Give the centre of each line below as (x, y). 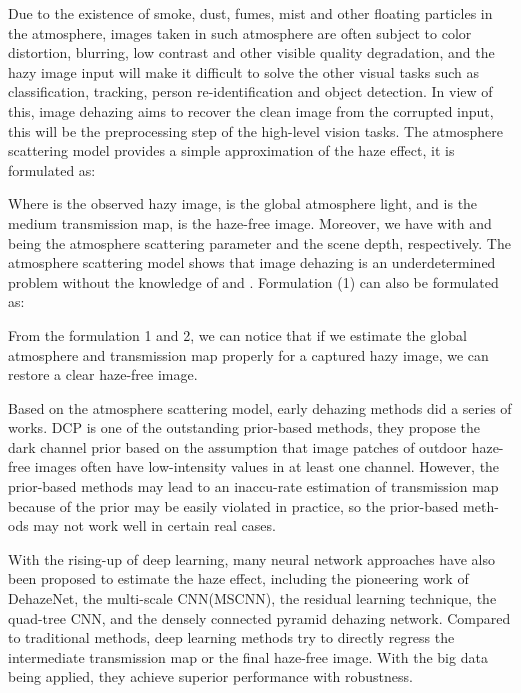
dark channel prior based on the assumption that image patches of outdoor (237, 446)
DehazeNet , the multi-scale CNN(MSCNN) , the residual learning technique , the (252, 598)
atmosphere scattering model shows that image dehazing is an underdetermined (252, 262)
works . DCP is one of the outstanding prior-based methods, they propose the (244, 427)
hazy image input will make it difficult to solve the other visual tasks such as (244, 71)
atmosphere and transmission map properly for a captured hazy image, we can (248, 354)
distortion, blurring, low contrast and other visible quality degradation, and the (251, 52)
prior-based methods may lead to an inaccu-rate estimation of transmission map (253, 486)
